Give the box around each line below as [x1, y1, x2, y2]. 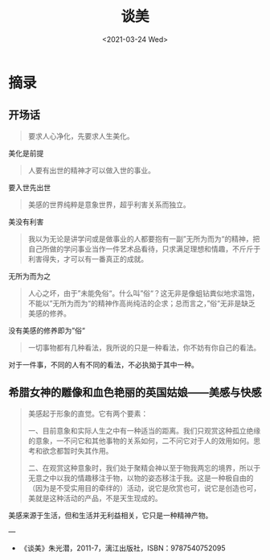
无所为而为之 [8, 271, 51, 280]
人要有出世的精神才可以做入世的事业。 [27, 165, 155, 175]
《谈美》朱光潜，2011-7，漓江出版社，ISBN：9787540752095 [19, 543, 226, 553]
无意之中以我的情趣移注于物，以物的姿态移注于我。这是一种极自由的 [27, 473, 254, 483]
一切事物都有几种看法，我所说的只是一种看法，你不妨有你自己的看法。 [27, 342, 261, 352]
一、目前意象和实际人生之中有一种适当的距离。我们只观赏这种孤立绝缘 [27, 425, 261, 435]
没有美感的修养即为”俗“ [8, 326, 86, 335]
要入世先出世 [8, 182, 51, 192]
